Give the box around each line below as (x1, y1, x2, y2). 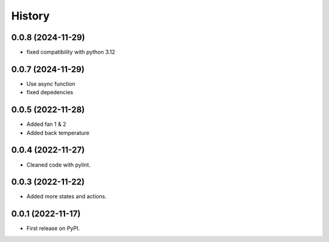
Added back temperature (26, 129, 90, 136)
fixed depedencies (26, 89, 73, 96)
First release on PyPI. (26, 225, 80, 232)
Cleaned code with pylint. (26, 161, 91, 168)
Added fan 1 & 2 (26, 120, 66, 128)
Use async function (26, 80, 76, 88)
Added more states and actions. (26, 193, 107, 200)
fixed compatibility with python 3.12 (26, 49, 116, 56)
